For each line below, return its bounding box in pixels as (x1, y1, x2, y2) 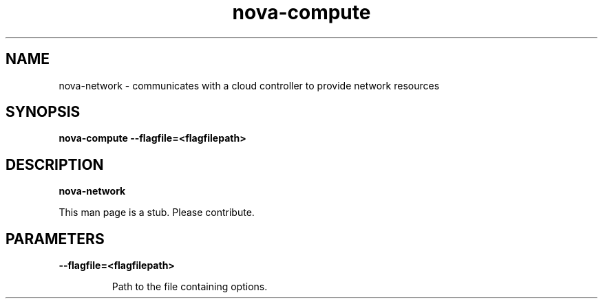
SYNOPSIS (6, 103, 81, 121)
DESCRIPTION (6, 155, 104, 173)
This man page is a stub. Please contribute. (59, 206, 255, 219)
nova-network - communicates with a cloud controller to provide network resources (59, 79, 440, 91)
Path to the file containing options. (112, 281, 268, 293)
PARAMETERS (6, 230, 105, 248)
